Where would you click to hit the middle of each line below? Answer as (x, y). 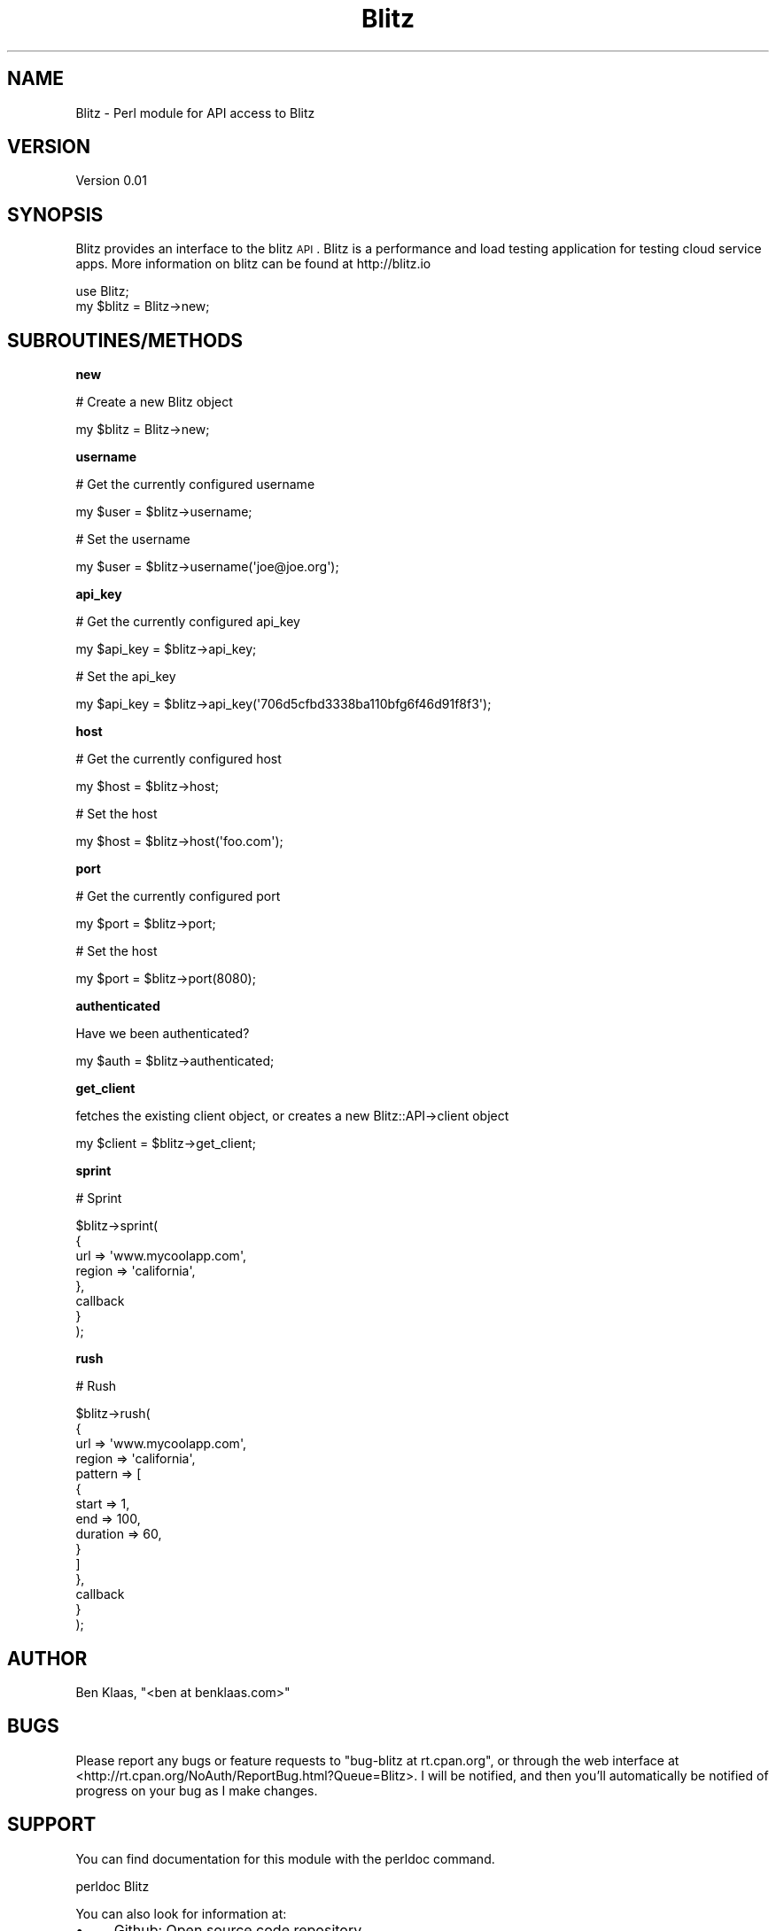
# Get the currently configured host (178, 759)
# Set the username (133, 539)
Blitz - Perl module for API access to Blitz (195, 112)
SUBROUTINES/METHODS (125, 340)
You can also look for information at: (181, 1913)
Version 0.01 (111, 181)
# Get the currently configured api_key (188, 622)
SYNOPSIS (55, 214)
